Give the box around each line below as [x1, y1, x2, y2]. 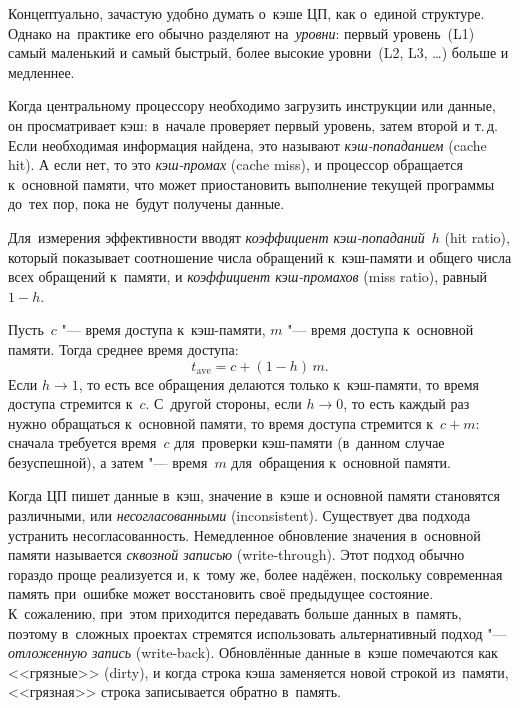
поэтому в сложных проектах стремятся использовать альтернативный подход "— [8, 622, 507, 643]
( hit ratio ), [444, 226, 510, 247]
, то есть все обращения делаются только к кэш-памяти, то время [78, 373, 480, 394]
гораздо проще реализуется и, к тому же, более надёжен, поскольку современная [8, 563, 503, 584]
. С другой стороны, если [145, 393, 302, 414]
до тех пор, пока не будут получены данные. [8, 193, 285, 214]
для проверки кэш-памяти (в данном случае [174, 432, 445, 453]
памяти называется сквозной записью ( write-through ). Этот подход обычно [8, 544, 465, 565]
